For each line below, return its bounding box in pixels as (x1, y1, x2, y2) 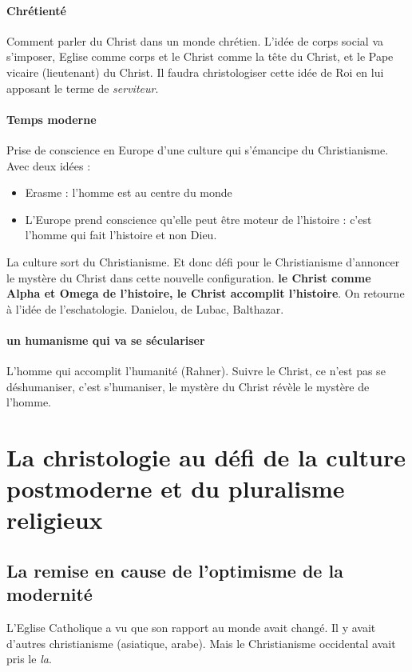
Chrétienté (6, 2, 66, 18)
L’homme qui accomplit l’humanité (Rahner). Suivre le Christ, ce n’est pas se (6, 362, 386, 379)
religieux (6, 503, 103, 536)
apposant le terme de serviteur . (6, 79, 159, 96)
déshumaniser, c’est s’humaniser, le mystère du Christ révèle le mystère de (6, 378, 370, 394)
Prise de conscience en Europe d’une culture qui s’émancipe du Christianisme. (6, 141, 389, 158)
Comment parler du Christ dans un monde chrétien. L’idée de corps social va (6, 32, 384, 49)
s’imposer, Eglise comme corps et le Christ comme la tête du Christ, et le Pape (6, 48, 394, 65)
